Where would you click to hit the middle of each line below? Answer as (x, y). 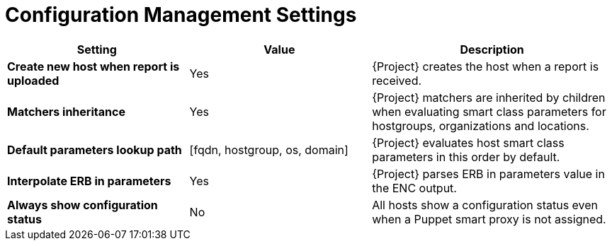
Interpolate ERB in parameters (89, 181)
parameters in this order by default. (466, 157)
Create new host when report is (93, 66)
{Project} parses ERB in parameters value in (488, 174)
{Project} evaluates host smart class (468, 142)
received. (397, 80)
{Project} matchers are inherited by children (489, 97)
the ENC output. (414, 188)
